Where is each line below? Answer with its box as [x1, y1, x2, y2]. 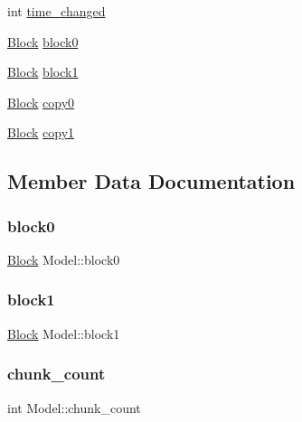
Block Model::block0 [7, 249, 120, 268]
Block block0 [7, 32, 79, 51]
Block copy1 [7, 123, 75, 142]
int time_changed [7, 2, 106, 20]
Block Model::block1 [7, 324, 120, 342]
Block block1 [7, 62, 79, 81]
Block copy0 [7, 92, 75, 111]
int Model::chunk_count [7, 398, 141, 417]
